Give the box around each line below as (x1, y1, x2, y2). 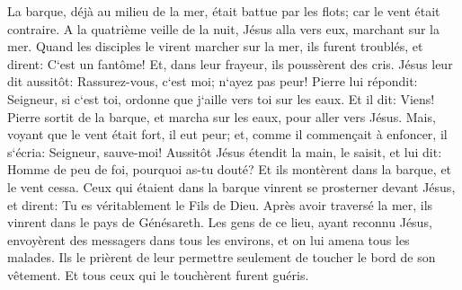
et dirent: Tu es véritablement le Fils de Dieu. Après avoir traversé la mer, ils (7, 195, 433, 214)
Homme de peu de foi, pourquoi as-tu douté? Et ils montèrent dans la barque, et (7, 160, 452, 179)
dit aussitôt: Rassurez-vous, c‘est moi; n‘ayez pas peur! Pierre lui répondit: (7, 72, 418, 91)
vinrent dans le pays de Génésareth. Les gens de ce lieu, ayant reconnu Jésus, (7, 213, 432, 232)
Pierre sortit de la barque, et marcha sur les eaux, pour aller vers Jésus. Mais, (7, 107, 436, 126)
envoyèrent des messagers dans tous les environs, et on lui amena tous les (7, 230, 410, 249)
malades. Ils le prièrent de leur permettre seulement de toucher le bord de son (7, 248, 436, 267)
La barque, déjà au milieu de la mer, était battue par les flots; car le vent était (7, 2, 440, 20)
